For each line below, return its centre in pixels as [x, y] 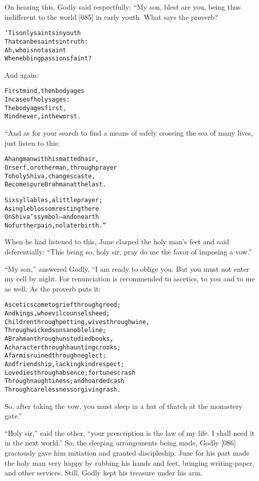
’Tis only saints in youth [43, 33]
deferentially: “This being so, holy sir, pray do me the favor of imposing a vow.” [128, 252]
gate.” [13, 416]
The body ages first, [35, 108]
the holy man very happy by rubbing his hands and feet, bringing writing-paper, [129, 462]
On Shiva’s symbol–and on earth [52, 217]
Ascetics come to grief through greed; [63, 305]
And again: [22, 74]
